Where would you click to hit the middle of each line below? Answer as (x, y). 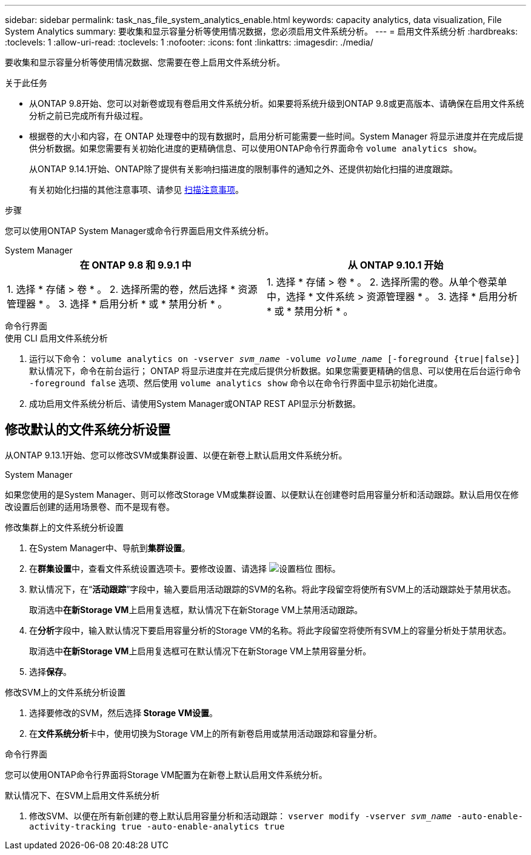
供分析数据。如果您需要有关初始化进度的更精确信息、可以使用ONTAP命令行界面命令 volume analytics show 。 (255, 148)
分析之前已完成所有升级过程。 (88, 116)
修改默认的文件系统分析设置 (88, 430)
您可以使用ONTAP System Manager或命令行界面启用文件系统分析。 (139, 231)
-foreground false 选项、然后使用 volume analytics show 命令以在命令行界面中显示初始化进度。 (236, 383)
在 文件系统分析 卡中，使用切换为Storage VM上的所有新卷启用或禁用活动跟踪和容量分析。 (205, 733)
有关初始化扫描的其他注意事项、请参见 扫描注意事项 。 (136, 189)
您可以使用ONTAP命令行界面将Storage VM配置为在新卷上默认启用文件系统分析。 (166, 774)
